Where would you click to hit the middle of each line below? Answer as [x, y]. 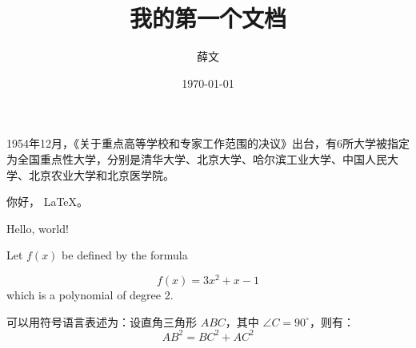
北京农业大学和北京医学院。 [101, 174]
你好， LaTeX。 [48, 202]
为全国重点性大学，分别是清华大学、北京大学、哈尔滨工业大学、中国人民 [197, 158]
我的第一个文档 [208, 18]
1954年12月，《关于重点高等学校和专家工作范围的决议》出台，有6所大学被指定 [208, 143]
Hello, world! [38, 228]
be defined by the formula [125, 255]
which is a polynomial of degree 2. [90, 294]
